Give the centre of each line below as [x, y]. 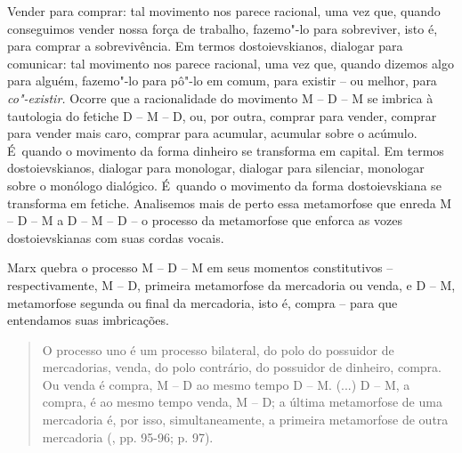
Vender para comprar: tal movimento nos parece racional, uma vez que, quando [224, 11]
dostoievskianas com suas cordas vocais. [116, 237]
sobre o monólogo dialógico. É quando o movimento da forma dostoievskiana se [224, 185]
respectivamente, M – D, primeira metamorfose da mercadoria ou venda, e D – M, [231, 284]
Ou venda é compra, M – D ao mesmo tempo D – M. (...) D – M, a [226, 384]
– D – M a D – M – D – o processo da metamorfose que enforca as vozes [205, 220]
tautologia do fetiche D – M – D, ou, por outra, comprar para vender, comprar [222, 115]
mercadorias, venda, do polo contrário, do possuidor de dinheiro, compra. [242, 367]
